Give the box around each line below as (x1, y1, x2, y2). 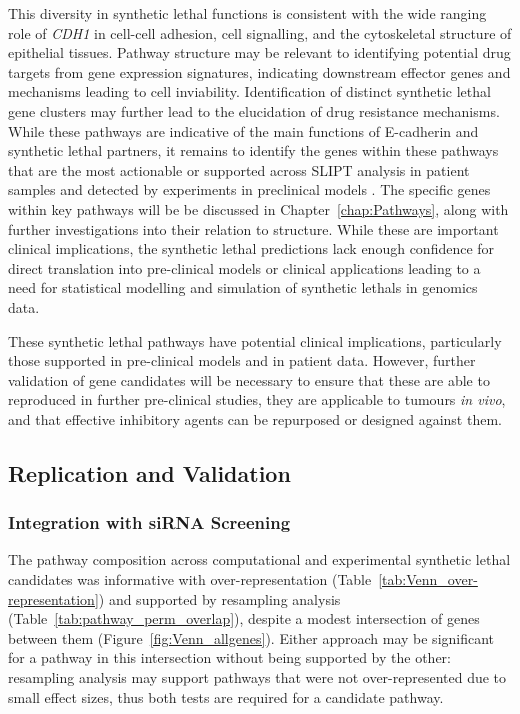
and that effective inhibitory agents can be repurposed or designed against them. (8, 408, 502, 429)
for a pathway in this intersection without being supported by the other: (8, 647, 451, 668)
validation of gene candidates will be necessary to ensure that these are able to (8, 369, 490, 390)
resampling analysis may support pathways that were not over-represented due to (8, 667, 507, 688)
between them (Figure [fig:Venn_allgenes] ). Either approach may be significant (8, 627, 495, 648)
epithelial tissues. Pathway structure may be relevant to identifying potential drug (8, 42, 511, 63)
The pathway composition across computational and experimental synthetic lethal (8, 549, 511, 570)
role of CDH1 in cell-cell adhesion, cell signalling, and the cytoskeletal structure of (8, 22, 512, 43)
